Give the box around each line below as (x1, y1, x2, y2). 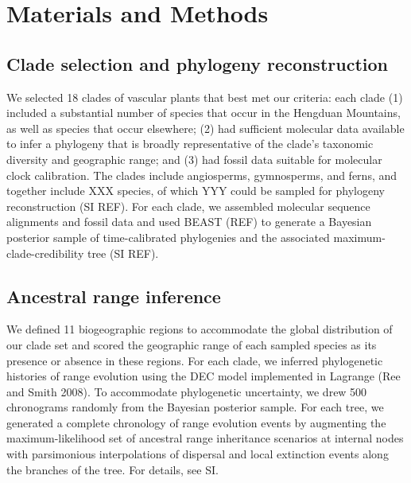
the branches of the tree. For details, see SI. (6, 461, 219, 477)
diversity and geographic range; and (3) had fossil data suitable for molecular (6, 150, 382, 167)
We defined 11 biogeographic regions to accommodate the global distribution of (6, 321, 393, 337)
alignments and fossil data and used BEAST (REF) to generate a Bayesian (6, 213, 372, 230)
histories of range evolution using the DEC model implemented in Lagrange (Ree (6, 368, 401, 384)
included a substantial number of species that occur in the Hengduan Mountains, (6, 104, 401, 121)
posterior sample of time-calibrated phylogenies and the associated (6, 228, 330, 245)
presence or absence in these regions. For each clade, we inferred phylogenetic (6, 352, 383, 368)
